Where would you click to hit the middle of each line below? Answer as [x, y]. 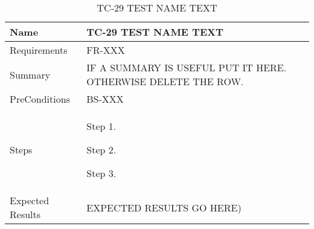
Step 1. [101, 126]
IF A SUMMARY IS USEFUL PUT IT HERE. [187, 67]
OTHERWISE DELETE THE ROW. [165, 81]
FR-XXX [106, 50]
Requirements [39, 50]
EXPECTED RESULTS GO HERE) [164, 207]
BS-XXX [105, 99]
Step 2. [101, 150]
